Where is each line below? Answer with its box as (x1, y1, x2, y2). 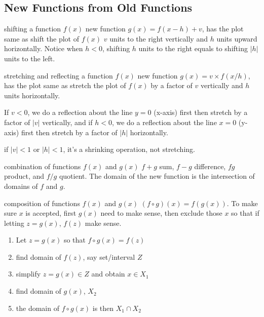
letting (4, 217, 24, 228)
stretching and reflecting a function (4, 70, 113, 81)
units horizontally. (4, 90, 60, 100)
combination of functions (4, 161, 81, 171)
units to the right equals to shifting (138, 43, 248, 54)
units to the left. (4, 53, 55, 63)
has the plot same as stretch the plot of (4, 80, 126, 91)
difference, (194, 161, 226, 171)
